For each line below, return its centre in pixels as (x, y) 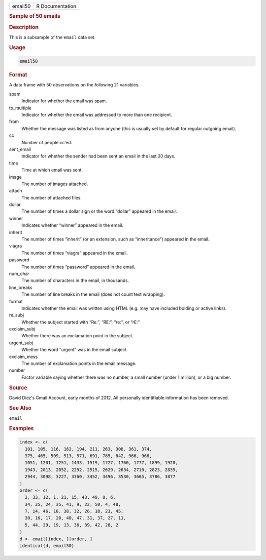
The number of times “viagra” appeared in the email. (75, 253)
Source (18, 388)
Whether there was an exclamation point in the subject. (77, 336)
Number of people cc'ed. (47, 142)
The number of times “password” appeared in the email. (78, 267)
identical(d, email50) (47, 546)
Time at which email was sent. (52, 170)
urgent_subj (21, 343)
